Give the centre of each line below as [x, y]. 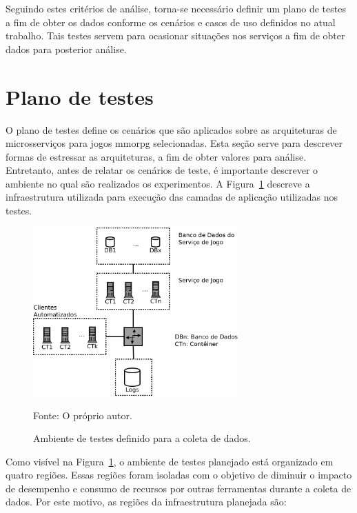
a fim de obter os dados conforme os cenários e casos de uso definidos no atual [171, 22]
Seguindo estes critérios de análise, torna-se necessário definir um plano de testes [176, 8]
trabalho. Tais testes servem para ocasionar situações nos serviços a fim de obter [175, 36]
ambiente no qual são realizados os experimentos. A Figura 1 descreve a [158, 183]
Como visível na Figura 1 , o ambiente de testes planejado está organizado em [170, 461]
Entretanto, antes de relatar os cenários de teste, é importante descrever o [162, 170]
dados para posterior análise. [66, 49]
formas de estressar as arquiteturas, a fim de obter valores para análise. [156, 156]
